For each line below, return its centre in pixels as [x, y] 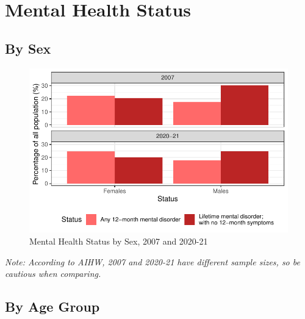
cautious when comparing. [53, 274]
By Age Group [52, 306]
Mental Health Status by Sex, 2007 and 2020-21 [119, 241]
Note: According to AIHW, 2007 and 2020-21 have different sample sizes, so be [152, 261]
